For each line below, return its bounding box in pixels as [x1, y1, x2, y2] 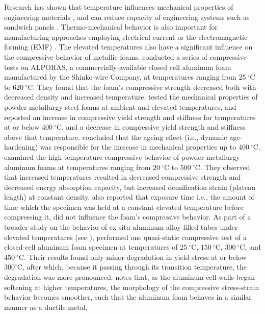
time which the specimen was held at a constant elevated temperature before [4, 201, 244, 212]
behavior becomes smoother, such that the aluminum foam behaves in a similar [4, 292, 252, 302]
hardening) [4, 141, 38, 152]
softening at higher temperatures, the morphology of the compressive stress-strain [4, 281, 259, 292]
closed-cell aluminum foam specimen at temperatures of [4, 241, 178, 252]
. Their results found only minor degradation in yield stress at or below [24, 251, 247, 262]
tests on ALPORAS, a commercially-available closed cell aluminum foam [4, 61, 231, 72]
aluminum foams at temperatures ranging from [4, 161, 151, 172]
